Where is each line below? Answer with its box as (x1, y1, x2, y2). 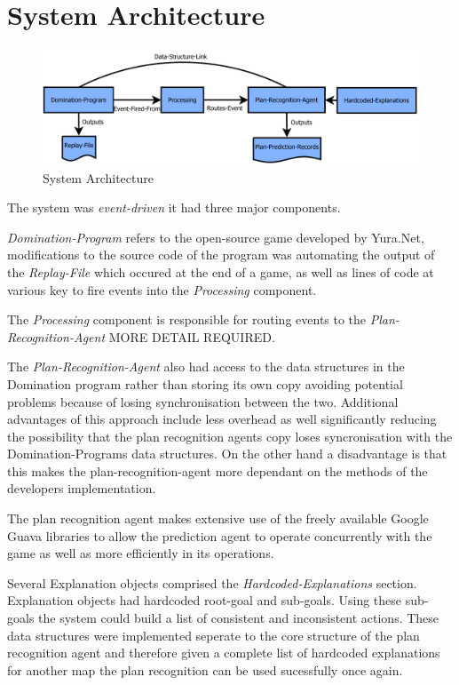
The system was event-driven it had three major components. (7, 198, 341, 217)
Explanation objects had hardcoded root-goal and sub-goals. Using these (7, 591, 402, 609)
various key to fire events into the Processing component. (7, 280, 317, 299)
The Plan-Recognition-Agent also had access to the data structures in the (7, 357, 405, 376)
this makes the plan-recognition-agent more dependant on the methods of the (7, 461, 428, 480)
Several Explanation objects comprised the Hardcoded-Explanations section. (7, 573, 417, 592)
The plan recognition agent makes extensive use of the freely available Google (7, 509, 429, 528)
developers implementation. (7, 479, 156, 498)
